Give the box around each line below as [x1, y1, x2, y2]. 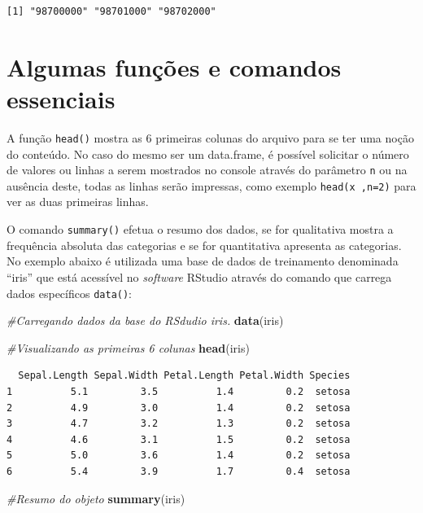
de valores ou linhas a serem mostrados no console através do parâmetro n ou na [7, 161, 408, 178]
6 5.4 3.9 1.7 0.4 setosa [7, 465, 351, 477]
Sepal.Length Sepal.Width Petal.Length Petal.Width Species [18, 370, 351, 382]
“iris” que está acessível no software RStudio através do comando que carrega [7, 268, 392, 285]
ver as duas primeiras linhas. [7, 193, 149, 210]
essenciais [7, 81, 116, 115]
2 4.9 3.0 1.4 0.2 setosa [7, 401, 351, 414]
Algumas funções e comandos [7, 50, 342, 83]
